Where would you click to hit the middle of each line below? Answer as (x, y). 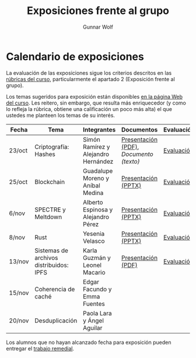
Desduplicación (56, 321)
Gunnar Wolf (98, 27)
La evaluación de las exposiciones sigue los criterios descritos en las (89, 73)
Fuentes (94, 304)
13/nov (19, 261)
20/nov (19, 321)
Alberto (93, 202)
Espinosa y (98, 210)
